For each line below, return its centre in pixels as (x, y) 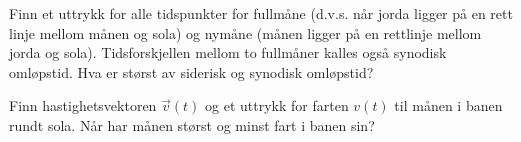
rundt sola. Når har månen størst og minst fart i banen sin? (192, 124)
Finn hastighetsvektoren (83, 105)
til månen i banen (448, 105)
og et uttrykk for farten (277, 105)
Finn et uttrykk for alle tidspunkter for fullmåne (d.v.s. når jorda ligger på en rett (261, 13)
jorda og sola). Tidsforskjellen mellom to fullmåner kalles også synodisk (228, 52)
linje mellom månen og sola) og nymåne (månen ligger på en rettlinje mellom (245, 32)
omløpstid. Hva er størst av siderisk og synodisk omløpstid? (191, 71)
